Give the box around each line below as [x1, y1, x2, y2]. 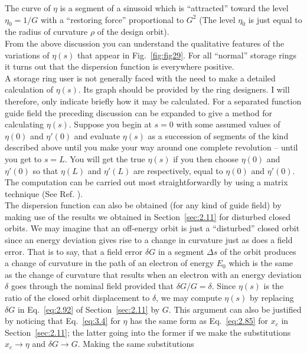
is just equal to [248, 13, 302, 25]
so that [32, 164, 58, 176]
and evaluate [74, 129, 120, 142]
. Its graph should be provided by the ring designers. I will [78, 83, 290, 96]
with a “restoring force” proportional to [40, 13, 184, 25]
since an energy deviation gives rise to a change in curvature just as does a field [5, 234, 293, 246]
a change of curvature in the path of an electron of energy [5, 257, 214, 269]
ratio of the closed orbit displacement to [5, 291, 150, 304]
